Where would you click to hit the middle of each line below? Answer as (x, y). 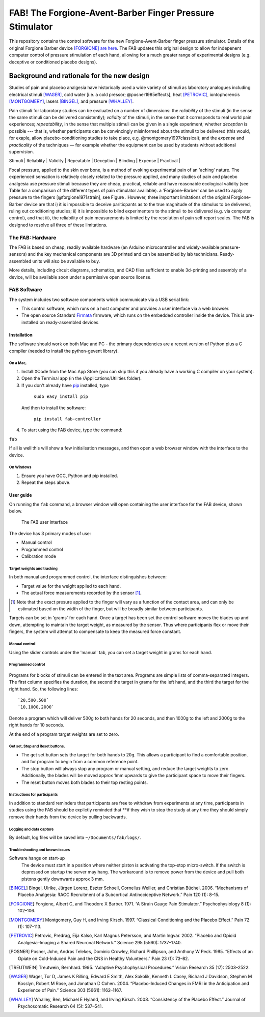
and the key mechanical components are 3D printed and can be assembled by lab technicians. (123, 254)
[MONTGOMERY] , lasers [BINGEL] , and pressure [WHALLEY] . (71, 101)
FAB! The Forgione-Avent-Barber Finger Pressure (112, 13)
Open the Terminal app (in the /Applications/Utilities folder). (81, 378)
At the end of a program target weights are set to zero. (64, 734)
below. (16, 511)
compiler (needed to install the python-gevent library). (64, 351)
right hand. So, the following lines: (43, 689)
